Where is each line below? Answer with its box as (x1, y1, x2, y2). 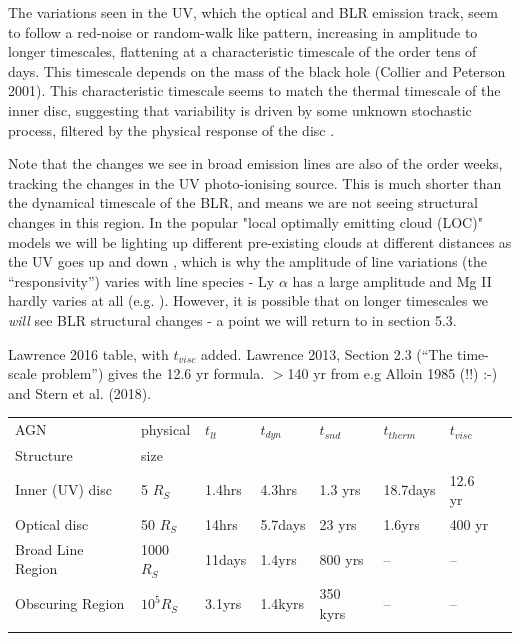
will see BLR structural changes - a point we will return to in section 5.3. (8, 309, 457, 330)
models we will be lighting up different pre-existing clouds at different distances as (8, 231, 512, 252)
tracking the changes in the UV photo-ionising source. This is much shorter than (8, 172, 502, 193)
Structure (15, 444, 73, 465)
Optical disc (15, 514, 89, 535)
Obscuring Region (15, 593, 125, 614)
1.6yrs (383, 514, 420, 535)
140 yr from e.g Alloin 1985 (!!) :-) (287, 363, 498, 384)
